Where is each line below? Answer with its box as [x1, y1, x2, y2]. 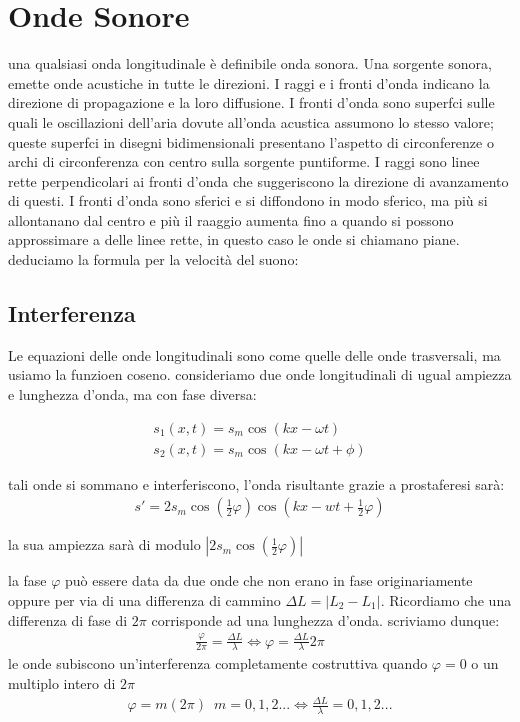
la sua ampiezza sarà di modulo [8, 534, 201, 555]
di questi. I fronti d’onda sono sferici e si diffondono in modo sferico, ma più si [8, 190, 488, 211]
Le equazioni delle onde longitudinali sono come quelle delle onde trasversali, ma [8, 344, 501, 365]
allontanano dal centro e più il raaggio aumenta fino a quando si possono [8, 209, 454, 230]
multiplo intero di [8, 673, 116, 694]
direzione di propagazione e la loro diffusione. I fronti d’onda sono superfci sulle [8, 92, 495, 113]
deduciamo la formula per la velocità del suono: [8, 249, 299, 270]
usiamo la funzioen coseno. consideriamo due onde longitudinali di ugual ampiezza [8, 364, 512, 385]
